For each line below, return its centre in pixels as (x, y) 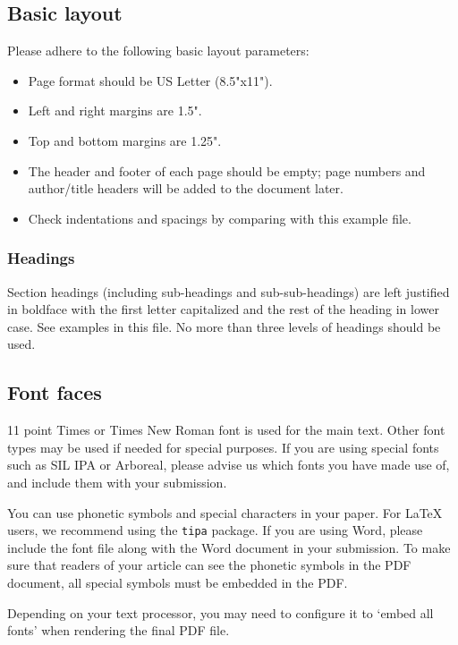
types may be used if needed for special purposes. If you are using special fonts (223, 447)
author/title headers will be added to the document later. (186, 188)
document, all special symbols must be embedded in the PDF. (178, 582)
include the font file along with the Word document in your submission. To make (229, 547)
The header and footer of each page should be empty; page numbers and (227, 170)
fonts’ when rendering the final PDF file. (119, 630)
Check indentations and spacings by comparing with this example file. (220, 218)
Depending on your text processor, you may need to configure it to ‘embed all (221, 612)
